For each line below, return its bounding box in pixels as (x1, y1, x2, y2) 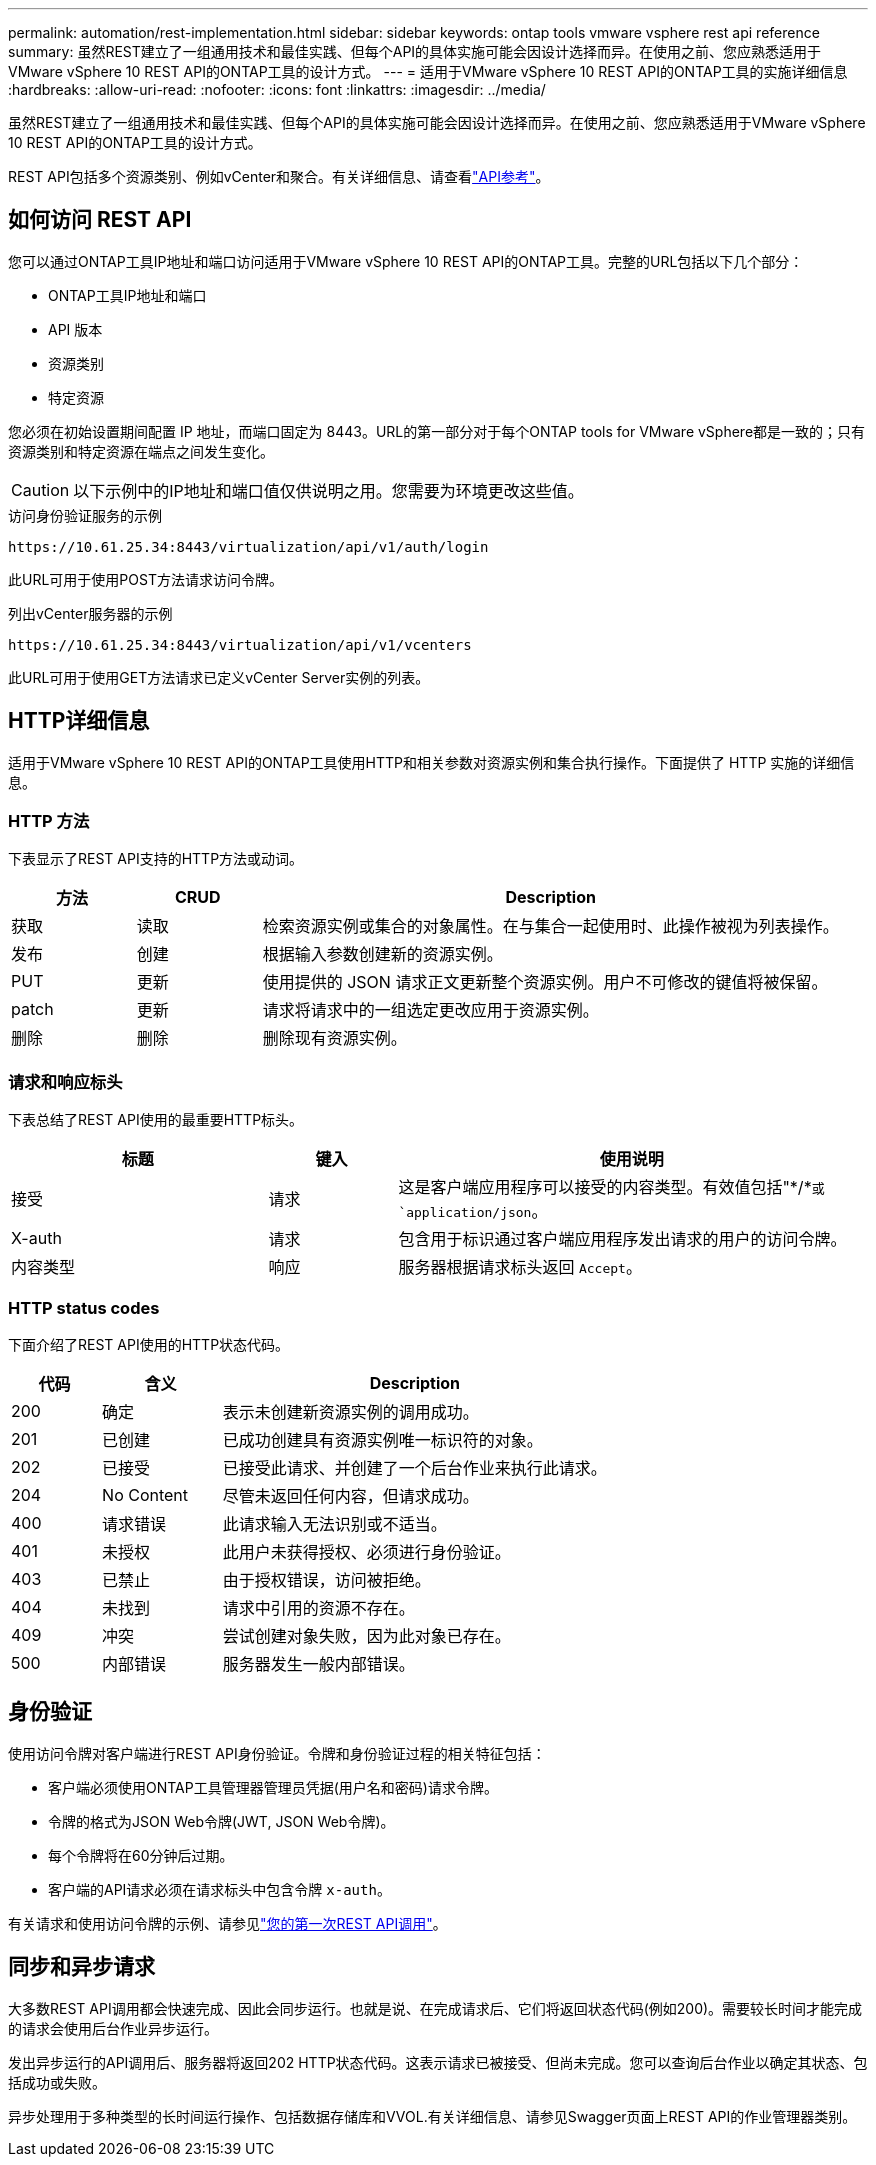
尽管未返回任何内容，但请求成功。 (222, 1485, 479, 1506)
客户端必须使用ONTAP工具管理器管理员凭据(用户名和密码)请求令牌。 (48, 1778, 498, 1796)
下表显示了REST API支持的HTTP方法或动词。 (8, 850, 304, 868)
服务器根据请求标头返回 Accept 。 (398, 1257, 642, 1278)
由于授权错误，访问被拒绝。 (222, 1569, 431, 1590)
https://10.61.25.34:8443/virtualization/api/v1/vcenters (8, 636, 472, 653)
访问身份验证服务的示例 (8, 506, 162, 524)
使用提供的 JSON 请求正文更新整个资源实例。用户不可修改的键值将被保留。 (262, 972, 828, 993)
